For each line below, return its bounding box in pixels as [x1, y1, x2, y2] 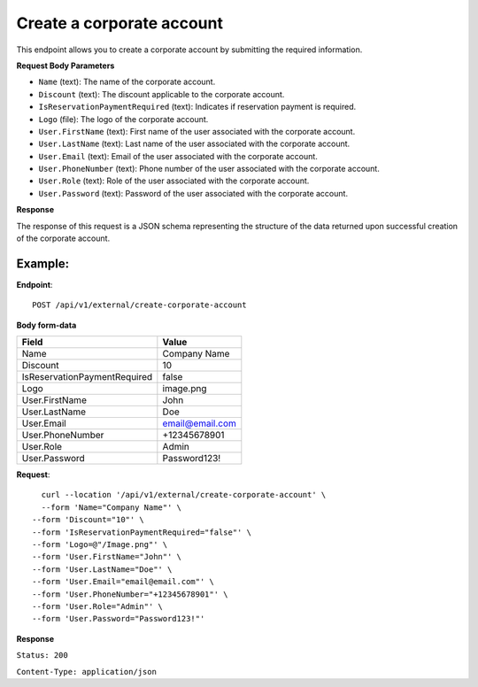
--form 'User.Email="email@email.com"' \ [32, 576, 214, 587]
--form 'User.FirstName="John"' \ [32, 552, 181, 562]
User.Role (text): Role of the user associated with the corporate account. [38, 175, 310, 186]
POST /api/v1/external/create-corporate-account [32, 300, 247, 310]
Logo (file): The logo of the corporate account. [38, 113, 209, 124]
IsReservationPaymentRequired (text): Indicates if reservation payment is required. [38, 102, 357, 112]
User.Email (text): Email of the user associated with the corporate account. [38, 151, 318, 161]
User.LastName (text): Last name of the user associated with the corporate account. [38, 138, 351, 150]
